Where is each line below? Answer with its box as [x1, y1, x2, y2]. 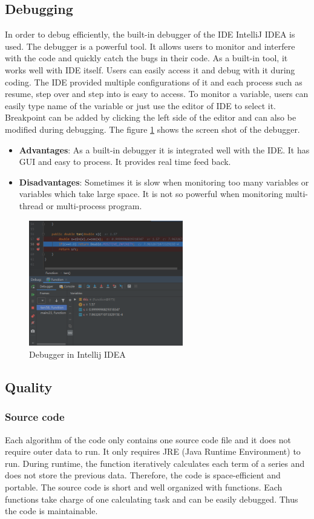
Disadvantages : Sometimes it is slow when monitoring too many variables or [19, 175, 309, 188]
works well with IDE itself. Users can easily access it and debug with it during [5, 63, 295, 76]
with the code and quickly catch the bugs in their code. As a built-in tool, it [5, 52, 288, 64]
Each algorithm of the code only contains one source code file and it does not [5, 433, 291, 446]
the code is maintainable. [5, 504, 98, 517]
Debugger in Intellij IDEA [29, 347, 126, 360]
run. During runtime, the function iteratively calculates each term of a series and [5, 457, 305, 469]
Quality [5, 377, 53, 396]
